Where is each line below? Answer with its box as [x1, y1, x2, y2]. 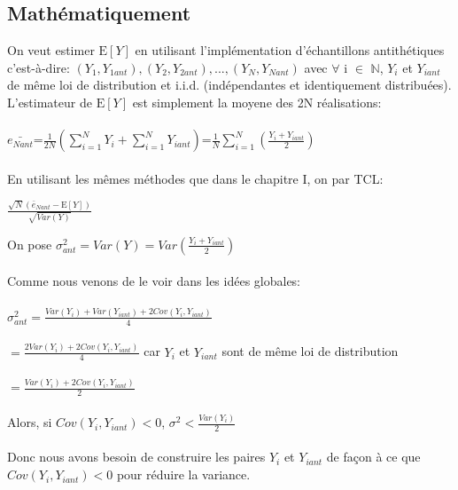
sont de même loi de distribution [221, 342, 399, 360]
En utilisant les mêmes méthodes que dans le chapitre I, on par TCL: [7, 169, 384, 187]
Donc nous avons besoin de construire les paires [7, 447, 266, 466]
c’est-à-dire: [7, 58, 70, 76]
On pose [7, 234, 52, 253]
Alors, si [7, 413, 52, 431]
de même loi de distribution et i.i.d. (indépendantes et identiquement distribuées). [7, 75, 452, 94]
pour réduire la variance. [116, 465, 251, 484]
